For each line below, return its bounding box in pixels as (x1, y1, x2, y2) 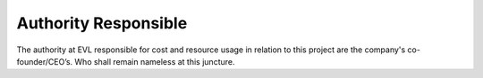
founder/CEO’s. (16, 56, 73, 66)
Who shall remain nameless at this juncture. (74, 56, 235, 66)
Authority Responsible (16, 13, 188, 33)
